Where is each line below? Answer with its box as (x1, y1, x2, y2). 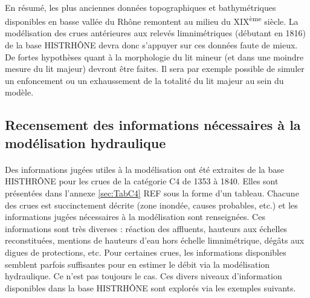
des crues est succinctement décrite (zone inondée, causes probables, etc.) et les (5, 198, 298, 211)
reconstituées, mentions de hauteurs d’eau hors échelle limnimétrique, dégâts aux (5, 234, 305, 247)
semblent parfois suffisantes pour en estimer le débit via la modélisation (5, 258, 270, 270)
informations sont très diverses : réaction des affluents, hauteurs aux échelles (5, 222, 288, 235)
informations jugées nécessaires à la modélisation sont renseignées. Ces (5, 210, 265, 223)
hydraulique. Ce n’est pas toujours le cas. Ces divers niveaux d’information (5, 270, 282, 282)
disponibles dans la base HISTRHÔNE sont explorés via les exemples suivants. (5, 281, 296, 294)
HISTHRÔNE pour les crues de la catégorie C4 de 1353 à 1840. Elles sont (5, 175, 279, 187)
